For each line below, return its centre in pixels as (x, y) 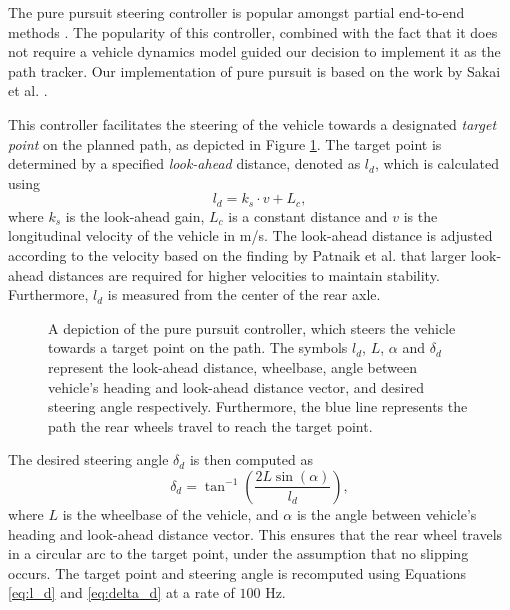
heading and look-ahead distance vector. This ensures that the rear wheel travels (255, 533)
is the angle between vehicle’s (386, 513)
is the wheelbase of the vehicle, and (170, 513)
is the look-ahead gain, (135, 215)
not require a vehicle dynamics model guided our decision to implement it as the (254, 51)
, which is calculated (437, 163)
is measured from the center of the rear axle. (244, 294)
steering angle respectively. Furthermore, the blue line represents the (258, 406)
